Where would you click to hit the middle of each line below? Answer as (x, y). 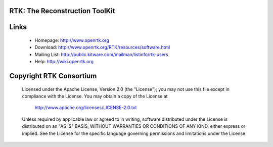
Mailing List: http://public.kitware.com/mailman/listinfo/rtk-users (102, 54)
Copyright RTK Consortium (53, 76)
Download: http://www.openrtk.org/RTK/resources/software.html (102, 47)
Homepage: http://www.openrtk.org (72, 40)
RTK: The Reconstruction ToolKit (62, 11)
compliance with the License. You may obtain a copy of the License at (95, 96)
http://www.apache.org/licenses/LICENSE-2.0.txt (86, 108)
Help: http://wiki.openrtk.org (64, 62)
